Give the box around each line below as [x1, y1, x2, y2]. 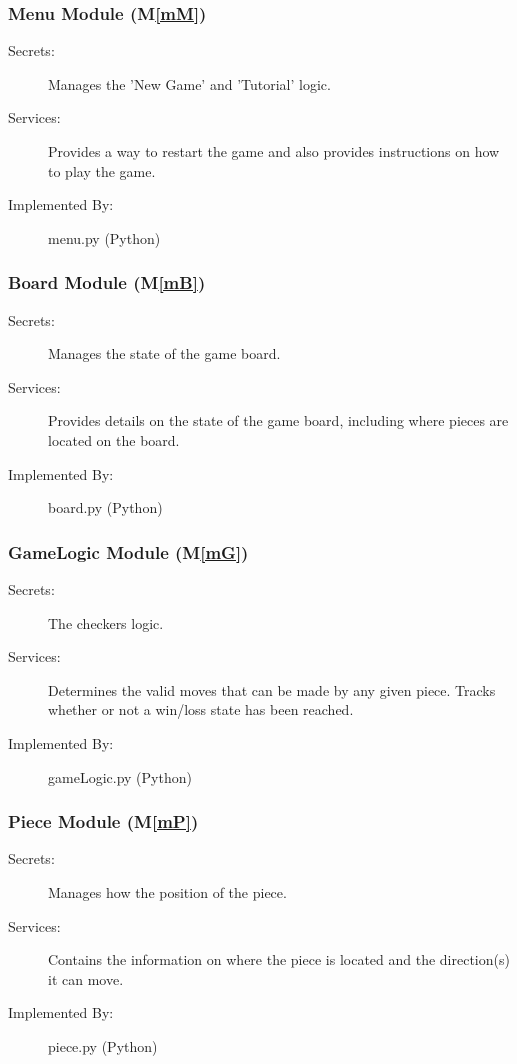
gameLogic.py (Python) [48, 766, 192, 787]
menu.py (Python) [48, 227, 161, 248]
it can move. [48, 968, 124, 989]
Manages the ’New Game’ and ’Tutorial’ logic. [48, 73, 331, 94]
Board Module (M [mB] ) [8, 270, 206, 295]
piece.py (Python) [48, 1035, 158, 1056]
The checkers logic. [48, 612, 164, 633]
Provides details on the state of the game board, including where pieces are [48, 410, 509, 431]
